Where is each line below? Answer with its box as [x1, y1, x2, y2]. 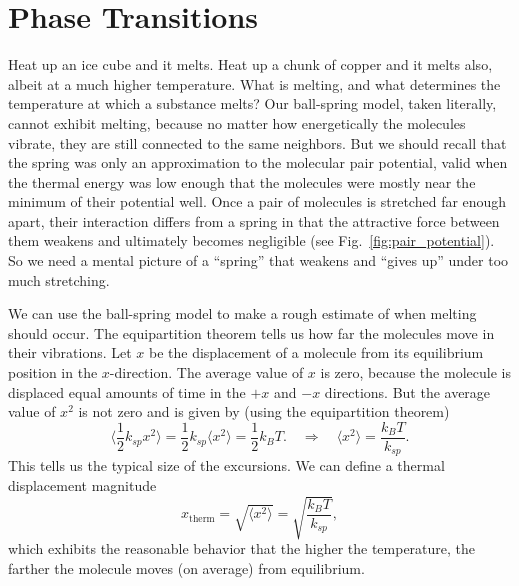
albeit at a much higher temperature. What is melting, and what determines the [8, 73, 501, 94]
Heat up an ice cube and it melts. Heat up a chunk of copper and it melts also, [8, 54, 493, 75]
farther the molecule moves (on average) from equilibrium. [8, 557, 365, 578]
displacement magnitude [8, 474, 157, 495]
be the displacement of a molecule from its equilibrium [148, 342, 484, 363]
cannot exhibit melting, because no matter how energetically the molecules [8, 112, 466, 133]
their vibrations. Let [8, 342, 132, 363]
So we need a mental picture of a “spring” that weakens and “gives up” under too [8, 250, 509, 271]
